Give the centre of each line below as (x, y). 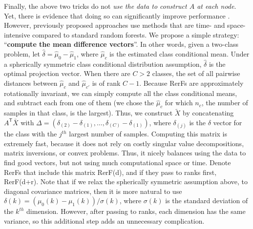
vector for (228, 122)
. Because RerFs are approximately (191, 83)
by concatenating (208, 113)
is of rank (106, 83)
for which (179, 103)
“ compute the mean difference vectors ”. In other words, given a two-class (121, 44)
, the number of (225, 103)
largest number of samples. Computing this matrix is (148, 134)
